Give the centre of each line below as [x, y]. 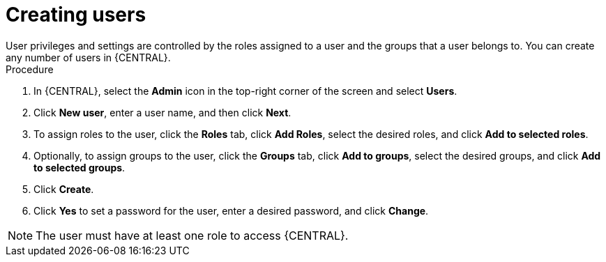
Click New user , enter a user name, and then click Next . [162, 112]
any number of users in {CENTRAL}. [88, 57]
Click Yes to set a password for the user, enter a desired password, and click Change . [231, 210]
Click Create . [64, 189]
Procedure [30, 69]
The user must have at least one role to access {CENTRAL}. [192, 235]
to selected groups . [79, 167]
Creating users [76, 15]
